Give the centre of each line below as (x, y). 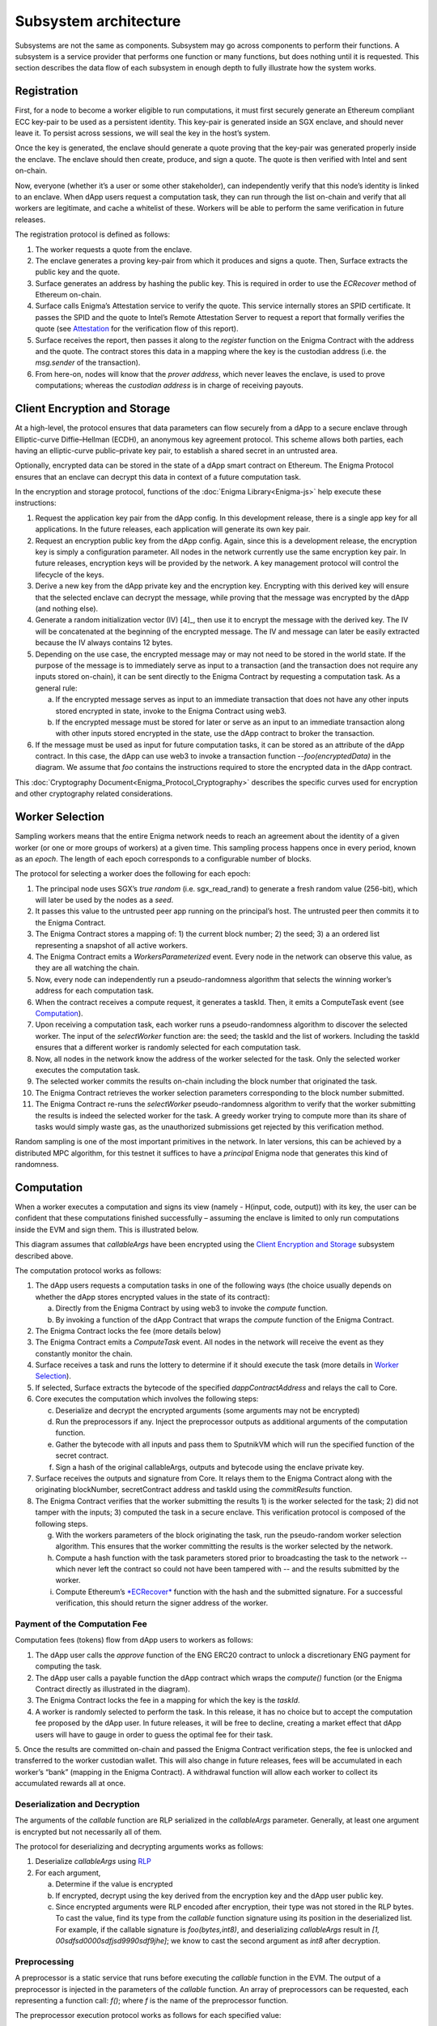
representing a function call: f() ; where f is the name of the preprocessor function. (152, 2001)
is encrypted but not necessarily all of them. (88, 1832)
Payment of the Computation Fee (81, 1624)
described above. (44, 1255)
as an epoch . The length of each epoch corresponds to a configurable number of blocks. (163, 858)
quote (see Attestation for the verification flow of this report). (137, 329)
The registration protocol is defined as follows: (92, 234)
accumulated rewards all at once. (70, 1784)
